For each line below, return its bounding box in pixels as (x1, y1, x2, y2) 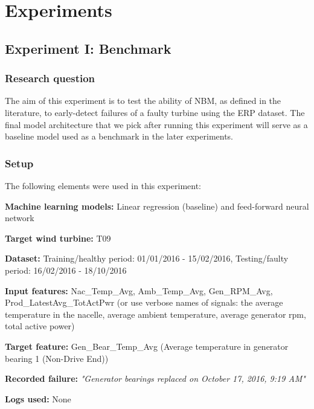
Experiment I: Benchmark (5, 39, 171, 57)
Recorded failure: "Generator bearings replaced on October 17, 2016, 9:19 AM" (5, 372, 306, 385)
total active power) (5, 320, 75, 332)
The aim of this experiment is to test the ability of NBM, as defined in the (5, 94, 281, 107)
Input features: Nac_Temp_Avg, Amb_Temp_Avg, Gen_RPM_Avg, (5, 284, 273, 297)
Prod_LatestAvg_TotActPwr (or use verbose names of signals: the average (5, 296, 283, 309)
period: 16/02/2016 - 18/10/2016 (5, 263, 127, 276)
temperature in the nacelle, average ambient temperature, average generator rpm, (5, 308, 306, 320)
